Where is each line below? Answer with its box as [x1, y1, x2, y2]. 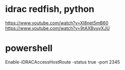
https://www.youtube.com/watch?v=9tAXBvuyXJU [5, 25, 110, 31]
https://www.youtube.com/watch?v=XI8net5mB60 [5, 20, 108, 26]
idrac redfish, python [5, 3, 94, 15]
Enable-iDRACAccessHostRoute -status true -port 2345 [5, 59, 120, 65]
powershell [5, 43, 52, 54]
